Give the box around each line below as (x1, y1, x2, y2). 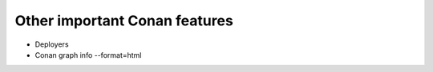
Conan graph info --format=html (34, 50, 142, 59)
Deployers (34, 40, 69, 49)
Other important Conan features (14, 12, 234, 29)
